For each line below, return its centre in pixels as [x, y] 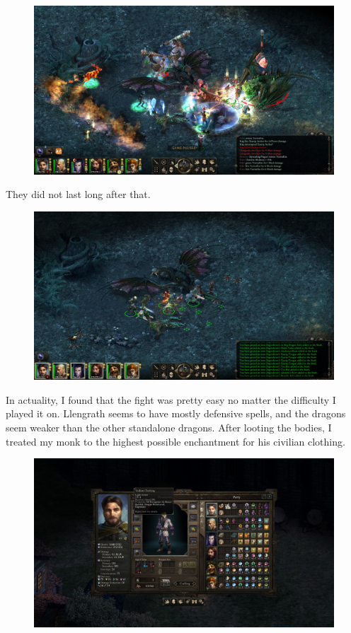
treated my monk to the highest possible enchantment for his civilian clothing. [175, 441]
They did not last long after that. [78, 194]
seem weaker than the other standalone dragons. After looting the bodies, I [169, 427]
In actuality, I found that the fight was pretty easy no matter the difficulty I [171, 399]
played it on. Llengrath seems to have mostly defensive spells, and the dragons [176, 413]
